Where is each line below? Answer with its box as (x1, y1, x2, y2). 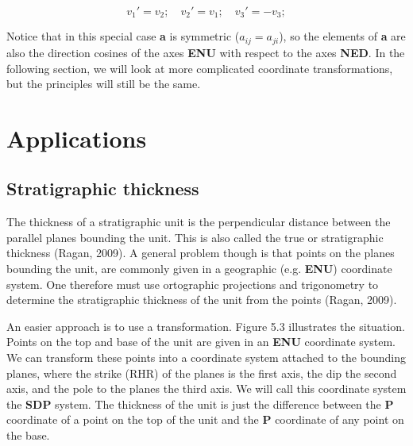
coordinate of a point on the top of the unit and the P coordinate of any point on (6, 411, 404, 428)
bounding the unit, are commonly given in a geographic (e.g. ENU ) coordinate (6, 260, 392, 277)
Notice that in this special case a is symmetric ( (6, 28, 240, 44)
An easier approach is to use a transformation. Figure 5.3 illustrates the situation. (6, 317, 405, 334)
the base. (6, 426, 50, 443)
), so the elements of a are (279, 28, 406, 44)
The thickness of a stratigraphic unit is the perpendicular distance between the (6, 213, 391, 230)
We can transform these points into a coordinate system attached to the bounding (6, 349, 406, 366)
